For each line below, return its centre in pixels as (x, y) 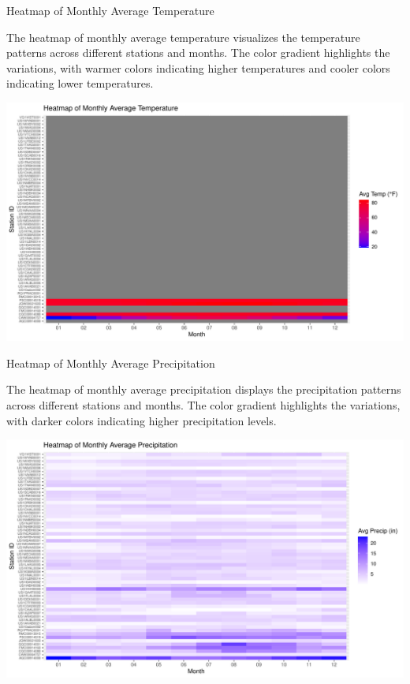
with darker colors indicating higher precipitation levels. (142, 420)
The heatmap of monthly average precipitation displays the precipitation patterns (204, 389)
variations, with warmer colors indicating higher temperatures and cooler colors (198, 67)
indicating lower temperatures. (80, 83)
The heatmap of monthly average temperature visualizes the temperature (183, 37)
